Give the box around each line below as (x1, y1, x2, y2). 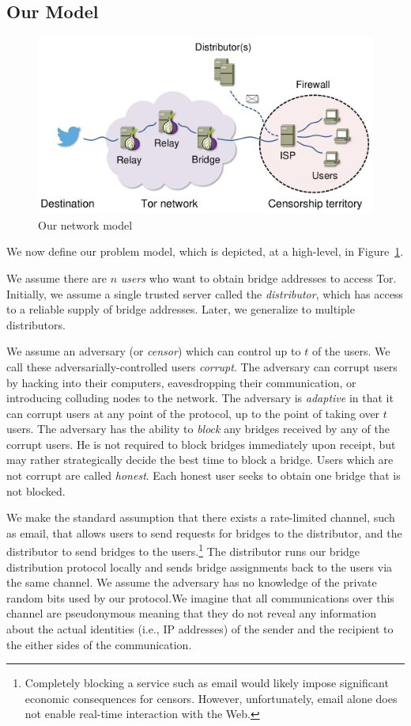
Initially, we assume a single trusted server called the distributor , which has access (6, 285, 403, 302)
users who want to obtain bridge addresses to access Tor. (120, 269, 397, 286)
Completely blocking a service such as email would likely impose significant (25, 675, 389, 691)
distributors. (6, 316, 66, 333)
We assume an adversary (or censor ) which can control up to (6, 343, 301, 359)
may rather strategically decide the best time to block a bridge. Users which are (6, 451, 394, 468)
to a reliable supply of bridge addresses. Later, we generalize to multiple (6, 301, 355, 317)
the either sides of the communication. (6, 636, 192, 652)
